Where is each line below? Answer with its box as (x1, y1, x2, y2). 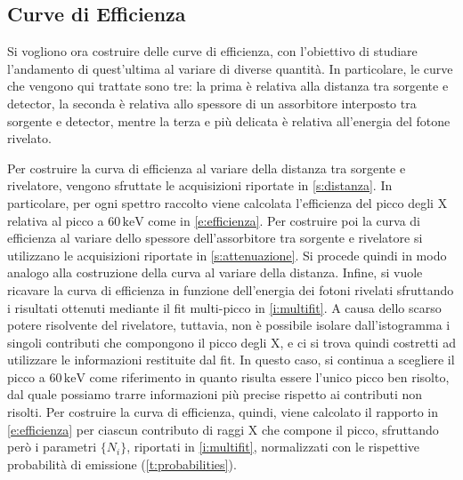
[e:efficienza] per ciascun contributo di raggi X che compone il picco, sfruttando (7, 420, 439, 438)
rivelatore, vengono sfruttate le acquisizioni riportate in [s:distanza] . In (7, 176, 393, 195)
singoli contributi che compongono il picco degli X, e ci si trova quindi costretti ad (7, 332, 456, 351)
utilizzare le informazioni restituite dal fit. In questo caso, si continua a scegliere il (7, 350, 455, 369)
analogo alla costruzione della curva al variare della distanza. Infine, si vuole (7, 263, 423, 282)
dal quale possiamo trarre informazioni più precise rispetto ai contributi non (7, 385, 423, 404)
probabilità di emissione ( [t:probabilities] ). (7, 454, 237, 473)
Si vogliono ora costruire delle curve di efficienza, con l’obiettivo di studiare (7, 42, 418, 60)
